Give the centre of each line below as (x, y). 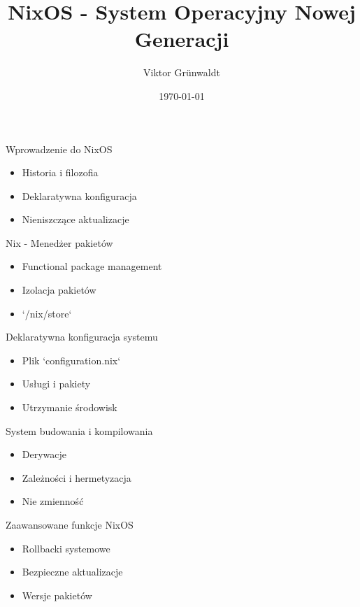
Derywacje (44, 454)
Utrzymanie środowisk (70, 407)
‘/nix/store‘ (47, 313)
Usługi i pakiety (56, 384)
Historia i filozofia (60, 172)
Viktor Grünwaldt (182, 72)
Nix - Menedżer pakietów (59, 242)
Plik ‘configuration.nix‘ (71, 360)
